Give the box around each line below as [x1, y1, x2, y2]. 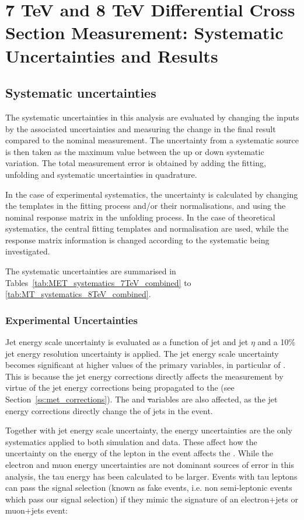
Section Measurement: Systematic [5, 20, 284, 44]
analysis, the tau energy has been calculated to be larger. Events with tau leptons [5, 470, 298, 482]
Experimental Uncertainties [5, 312, 138, 327]
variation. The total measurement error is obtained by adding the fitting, [5, 157, 266, 169]
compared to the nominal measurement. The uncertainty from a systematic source [5, 134, 299, 146]
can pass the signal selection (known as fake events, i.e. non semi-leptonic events [5, 481, 292, 494]
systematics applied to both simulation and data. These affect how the [5, 435, 257, 447]
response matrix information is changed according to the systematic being [5, 233, 270, 246]
